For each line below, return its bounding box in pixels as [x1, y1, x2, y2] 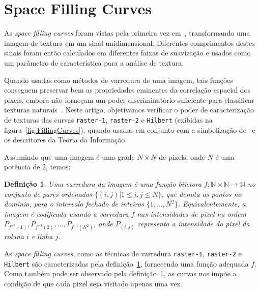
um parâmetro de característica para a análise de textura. [4, 57, 184, 68]
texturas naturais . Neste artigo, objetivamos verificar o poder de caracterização [4, 104, 254, 115]
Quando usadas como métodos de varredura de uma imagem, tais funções [4, 74, 234, 85]
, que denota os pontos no [161, 188, 242, 199]
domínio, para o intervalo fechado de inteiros [4, 198, 144, 209]
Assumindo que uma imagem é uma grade [4, 151, 135, 162]
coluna [4, 231, 24, 242]
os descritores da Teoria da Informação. [4, 134, 127, 145]
